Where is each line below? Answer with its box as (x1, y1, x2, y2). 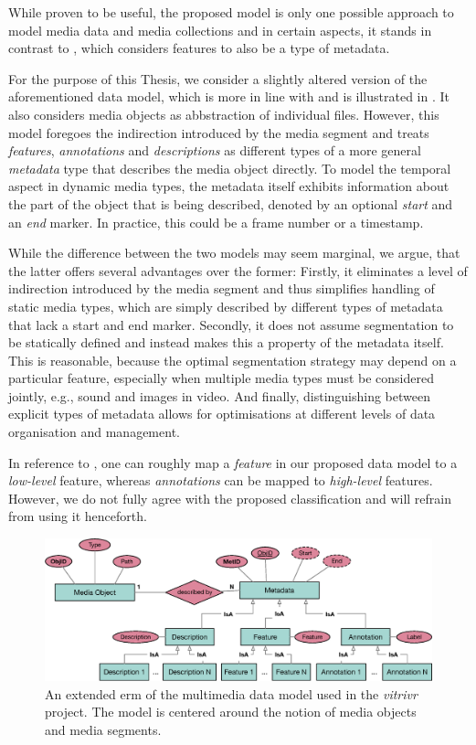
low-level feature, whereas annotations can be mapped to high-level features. (8, 471, 433, 490)
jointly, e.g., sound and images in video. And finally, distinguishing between (8, 386, 430, 405)
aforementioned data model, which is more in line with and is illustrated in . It (8, 87, 450, 106)
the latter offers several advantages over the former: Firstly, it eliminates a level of (8, 261, 468, 280)
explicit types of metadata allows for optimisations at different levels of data (8, 404, 436, 423)
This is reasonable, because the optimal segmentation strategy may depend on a (8, 350, 457, 369)
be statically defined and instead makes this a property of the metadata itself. (8, 333, 444, 352)
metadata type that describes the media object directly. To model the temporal (8, 158, 451, 177)
